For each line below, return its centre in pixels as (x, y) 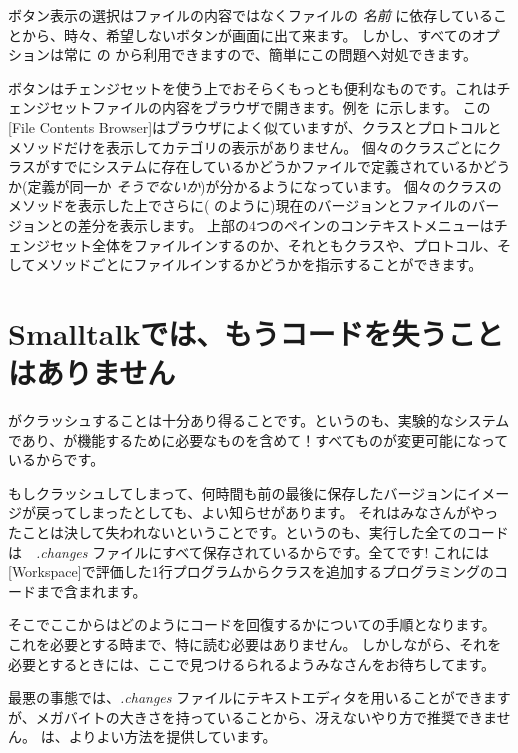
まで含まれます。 (91, 590)
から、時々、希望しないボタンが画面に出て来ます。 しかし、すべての (246, 34)
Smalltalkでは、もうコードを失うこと (256, 332)
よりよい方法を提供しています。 (172, 736)
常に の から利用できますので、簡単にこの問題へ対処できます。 (270, 54)
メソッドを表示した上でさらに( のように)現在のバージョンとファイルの (240, 205)
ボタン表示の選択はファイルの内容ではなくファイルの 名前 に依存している (250, 15)
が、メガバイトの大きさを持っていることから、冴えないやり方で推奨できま (252, 716)
